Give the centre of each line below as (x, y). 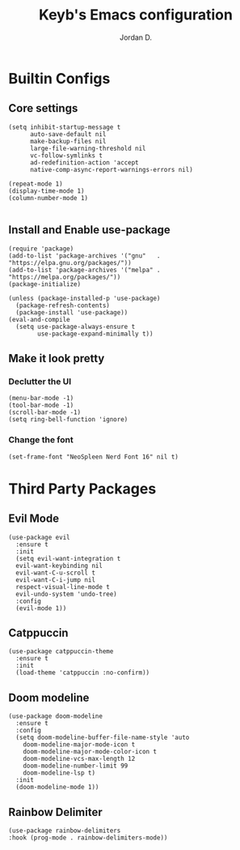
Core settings (43, 108)
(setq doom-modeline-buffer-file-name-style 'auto (103, 738)
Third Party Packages (82, 489)
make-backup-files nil (68, 141)
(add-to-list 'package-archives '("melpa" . (84, 270)
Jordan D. (136, 37)
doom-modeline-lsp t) (59, 773)
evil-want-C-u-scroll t (55, 573)
